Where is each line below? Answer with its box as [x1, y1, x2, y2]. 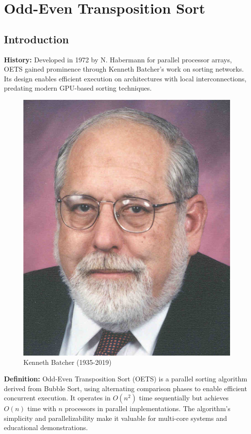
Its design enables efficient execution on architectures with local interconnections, [4, 73, 247, 83]
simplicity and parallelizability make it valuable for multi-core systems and [4, 413, 227, 423]
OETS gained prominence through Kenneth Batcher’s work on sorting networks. [4, 64, 244, 74]
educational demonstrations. [4, 422, 88, 433]
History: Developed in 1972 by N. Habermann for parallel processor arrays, [4, 54, 232, 64]
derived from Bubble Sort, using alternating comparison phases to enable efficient [4, 383, 247, 393]
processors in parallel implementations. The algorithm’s [65, 403, 231, 414]
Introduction [4, 31, 69, 46]
